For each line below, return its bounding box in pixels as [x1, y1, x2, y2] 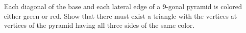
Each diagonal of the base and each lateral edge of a [4, 1, 161, 11]
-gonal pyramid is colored [166, 1, 242, 11]
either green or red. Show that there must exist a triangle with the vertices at [4, 11, 237, 21]
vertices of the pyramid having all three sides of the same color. [4, 20, 195, 30]
